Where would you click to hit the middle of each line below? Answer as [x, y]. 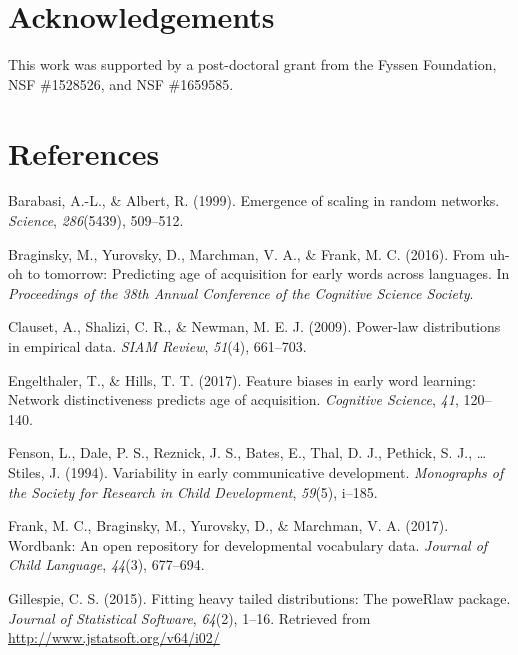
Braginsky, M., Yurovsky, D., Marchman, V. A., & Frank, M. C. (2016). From [246, 253]
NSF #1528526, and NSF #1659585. [121, 83]
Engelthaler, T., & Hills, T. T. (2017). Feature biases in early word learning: [242, 379]
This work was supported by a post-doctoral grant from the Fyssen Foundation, [252, 64]
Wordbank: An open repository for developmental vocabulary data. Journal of [248, 544]
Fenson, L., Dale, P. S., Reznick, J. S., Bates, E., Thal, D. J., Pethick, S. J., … [247, 452]
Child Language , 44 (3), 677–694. [106, 564]
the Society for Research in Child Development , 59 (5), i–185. [193, 491]
